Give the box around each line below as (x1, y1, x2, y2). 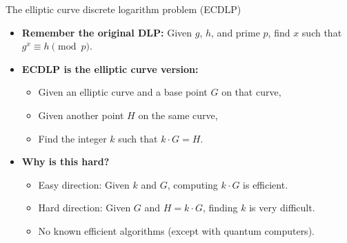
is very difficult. (249, 200, 315, 215)
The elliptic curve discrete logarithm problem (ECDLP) (6, 2, 241, 16)
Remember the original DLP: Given (21, 25, 192, 39)
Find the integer (38, 131, 107, 145)
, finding (202, 200, 238, 215)
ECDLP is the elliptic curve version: (21, 61, 199, 76)
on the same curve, (138, 107, 218, 122)
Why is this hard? (21, 154, 110, 169)
